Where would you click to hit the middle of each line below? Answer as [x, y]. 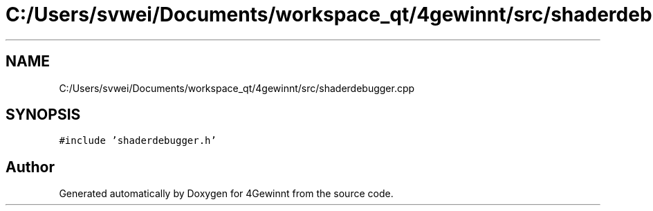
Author [30, 167]
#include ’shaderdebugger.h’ [138, 141]
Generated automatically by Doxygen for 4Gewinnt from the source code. [226, 194]
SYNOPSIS [43, 115]
